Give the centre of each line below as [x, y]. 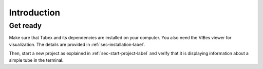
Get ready [25, 26]
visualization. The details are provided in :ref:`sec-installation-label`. [77, 44]
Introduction [35, 13]
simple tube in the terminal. [36, 60]
